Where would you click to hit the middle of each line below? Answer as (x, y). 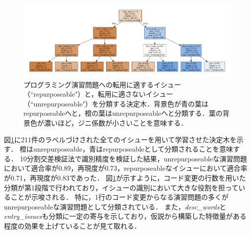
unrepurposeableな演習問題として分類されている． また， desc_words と (115, 206)
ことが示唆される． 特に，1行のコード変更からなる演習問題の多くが (119, 197)
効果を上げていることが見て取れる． (82, 225)
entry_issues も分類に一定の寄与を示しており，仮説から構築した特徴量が (118, 216)
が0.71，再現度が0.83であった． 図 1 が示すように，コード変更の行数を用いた (125, 177)
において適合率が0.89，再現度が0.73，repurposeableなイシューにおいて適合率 (126, 168)
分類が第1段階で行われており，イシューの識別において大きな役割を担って (121, 187)
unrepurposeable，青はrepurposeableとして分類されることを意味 (133, 149)
